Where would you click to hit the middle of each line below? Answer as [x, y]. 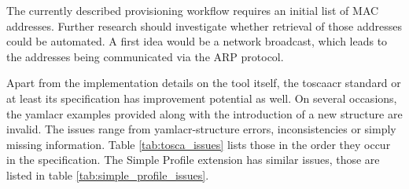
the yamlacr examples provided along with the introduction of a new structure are [204, 113]
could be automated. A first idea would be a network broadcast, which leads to [197, 41]
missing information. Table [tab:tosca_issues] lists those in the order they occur [199, 144]
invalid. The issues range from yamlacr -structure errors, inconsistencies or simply [201, 129]
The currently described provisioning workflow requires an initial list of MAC [193, 10]
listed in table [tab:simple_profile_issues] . [108, 174]
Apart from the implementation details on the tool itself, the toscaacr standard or [204, 83]
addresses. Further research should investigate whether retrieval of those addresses [204, 25]
